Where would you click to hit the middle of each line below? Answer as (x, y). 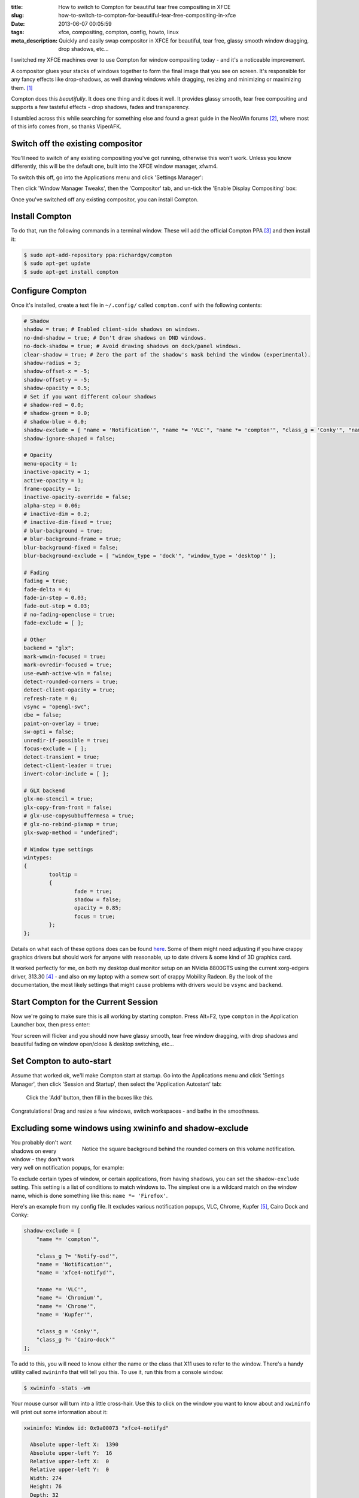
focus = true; (95, 916)
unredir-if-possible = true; (66, 740)
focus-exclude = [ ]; (55, 749)
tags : (18, 32)
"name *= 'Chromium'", (69, 1298)
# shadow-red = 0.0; (54, 405)
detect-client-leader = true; (68, 765)
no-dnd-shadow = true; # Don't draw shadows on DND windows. (115, 338)
